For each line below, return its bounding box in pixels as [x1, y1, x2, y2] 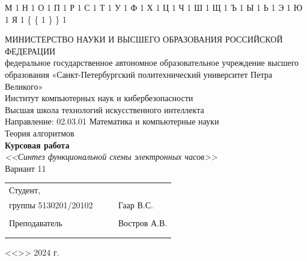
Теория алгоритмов [5, 126, 74, 139]
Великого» [5, 80, 43, 92]
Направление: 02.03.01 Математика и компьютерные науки [5, 115, 219, 128]
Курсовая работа [5, 138, 70, 151]
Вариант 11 [5, 162, 46, 174]
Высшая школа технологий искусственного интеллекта [5, 103, 204, 116]
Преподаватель [9, 217, 62, 229]
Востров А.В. [118, 217, 168, 229]
